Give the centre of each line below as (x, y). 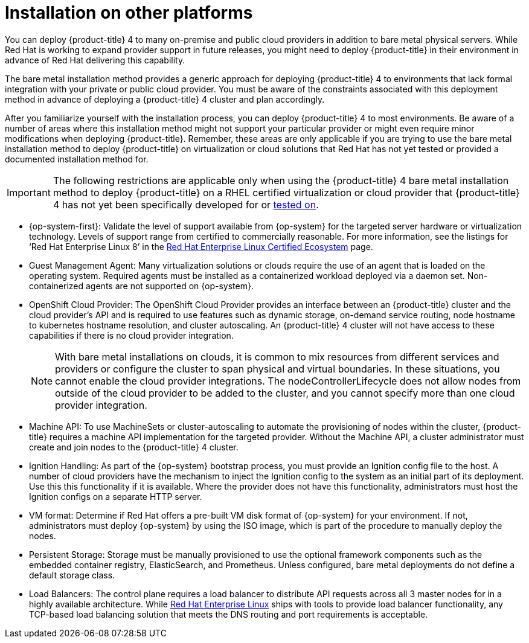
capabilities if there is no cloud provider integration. (131, 335)
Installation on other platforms (129, 13)
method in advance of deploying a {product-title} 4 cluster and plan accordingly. (165, 99)
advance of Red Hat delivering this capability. (95, 60)
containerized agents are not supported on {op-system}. (141, 286)
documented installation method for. (77, 159)
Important (29, 192)
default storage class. (72, 575)
